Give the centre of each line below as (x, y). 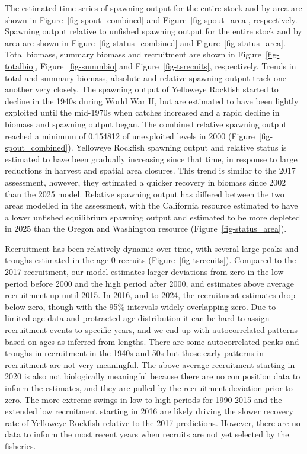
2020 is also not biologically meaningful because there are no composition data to (153, 376)
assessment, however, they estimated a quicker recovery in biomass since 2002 (145, 182)
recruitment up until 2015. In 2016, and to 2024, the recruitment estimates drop (150, 295)
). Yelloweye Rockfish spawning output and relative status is (177, 147)
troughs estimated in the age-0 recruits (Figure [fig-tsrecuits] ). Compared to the (151, 260)
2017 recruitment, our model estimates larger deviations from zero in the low (144, 272)
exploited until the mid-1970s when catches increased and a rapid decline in (142, 112)
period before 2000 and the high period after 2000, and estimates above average (150, 283)
